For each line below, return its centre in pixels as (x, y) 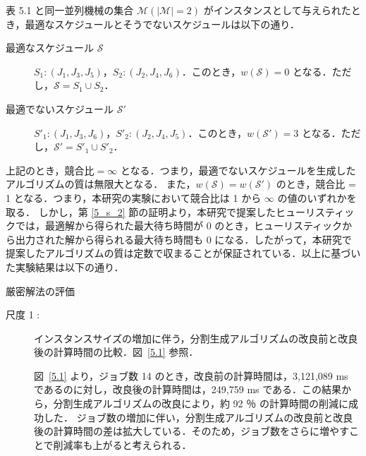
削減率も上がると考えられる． (122, 444)
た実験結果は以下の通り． (65, 266)
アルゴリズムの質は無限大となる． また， (101, 184)
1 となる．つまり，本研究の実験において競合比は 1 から (134, 197)
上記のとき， (35, 170)
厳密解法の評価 (40, 290)
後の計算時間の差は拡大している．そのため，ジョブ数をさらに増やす (191, 431)
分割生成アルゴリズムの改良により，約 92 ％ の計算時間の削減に (201, 403)
